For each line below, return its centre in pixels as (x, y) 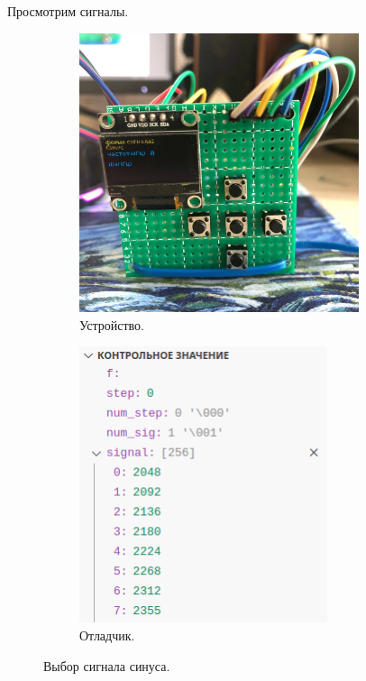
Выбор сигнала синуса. (107, 665)
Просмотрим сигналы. (68, 11)
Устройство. (112, 324)
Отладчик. (107, 635)
